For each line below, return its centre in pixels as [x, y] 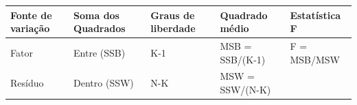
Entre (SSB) [100, 52]
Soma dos [96, 15]
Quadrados [100, 28]
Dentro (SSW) [104, 83]
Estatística [315, 15]
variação [30, 28]
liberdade [173, 28]
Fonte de [31, 15]
